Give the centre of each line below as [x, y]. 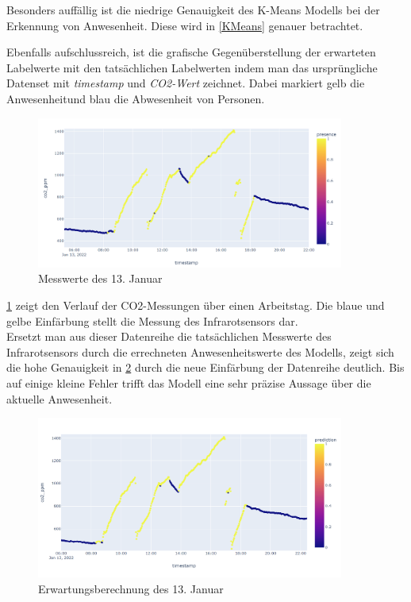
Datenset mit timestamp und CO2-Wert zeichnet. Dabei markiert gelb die [186, 83]
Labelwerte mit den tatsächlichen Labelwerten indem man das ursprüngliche [192, 67]
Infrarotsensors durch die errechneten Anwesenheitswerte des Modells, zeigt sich [200, 351]
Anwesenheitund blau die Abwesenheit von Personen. [136, 98]
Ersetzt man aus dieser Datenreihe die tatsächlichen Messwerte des [169, 336]
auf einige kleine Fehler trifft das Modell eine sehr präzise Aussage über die [189, 382]
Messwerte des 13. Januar [100, 278]
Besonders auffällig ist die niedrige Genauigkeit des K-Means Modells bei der [193, 10]
